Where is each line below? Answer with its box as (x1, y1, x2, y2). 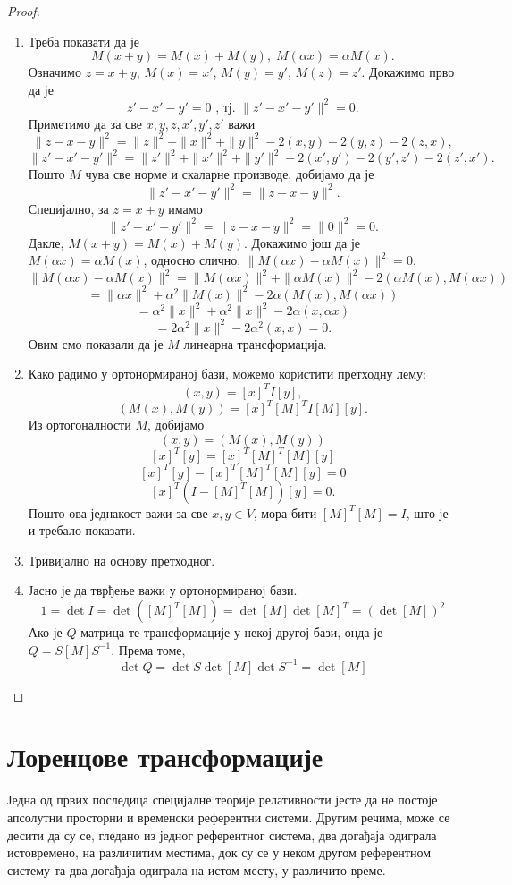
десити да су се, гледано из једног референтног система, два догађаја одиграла (7, 825, 437, 844)
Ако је (28, 623, 63, 641)
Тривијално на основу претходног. (28, 550, 215, 569)
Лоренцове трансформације (7, 738, 323, 775)
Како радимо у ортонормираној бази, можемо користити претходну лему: (28, 364, 427, 383)
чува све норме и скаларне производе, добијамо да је (85, 165, 374, 183)
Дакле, (28, 233, 64, 251)
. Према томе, (111, 640, 186, 659)
